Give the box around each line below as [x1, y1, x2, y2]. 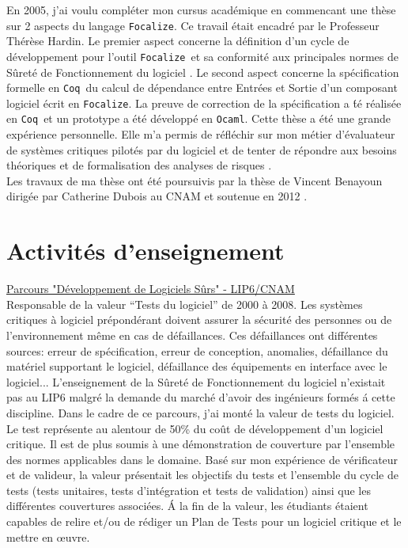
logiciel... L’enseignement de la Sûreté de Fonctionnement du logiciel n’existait [6, 373, 386, 390]
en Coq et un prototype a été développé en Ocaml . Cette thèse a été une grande [6, 110, 391, 127]
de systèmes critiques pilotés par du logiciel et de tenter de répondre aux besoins [6, 141, 397, 158]
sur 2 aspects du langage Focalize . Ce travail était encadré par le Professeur [6, 17, 380, 33]
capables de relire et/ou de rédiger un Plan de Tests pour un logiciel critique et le [6, 513, 402, 530]
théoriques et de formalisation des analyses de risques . [6, 157, 272, 173]
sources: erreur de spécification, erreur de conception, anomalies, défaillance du [6, 342, 388, 359]
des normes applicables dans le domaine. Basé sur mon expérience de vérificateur [6, 451, 399, 467]
